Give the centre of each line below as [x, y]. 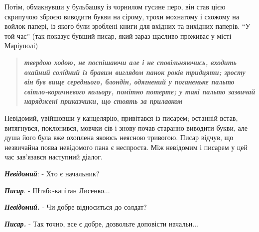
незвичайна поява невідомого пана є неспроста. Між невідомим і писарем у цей [126, 147]
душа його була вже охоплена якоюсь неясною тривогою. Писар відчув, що [119, 137]
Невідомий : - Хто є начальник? [52, 173]
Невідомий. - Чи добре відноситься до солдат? [76, 207]
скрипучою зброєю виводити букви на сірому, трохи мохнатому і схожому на [122, 16]
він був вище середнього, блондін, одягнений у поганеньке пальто [129, 82]
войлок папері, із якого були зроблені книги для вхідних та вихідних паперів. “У [128, 26]
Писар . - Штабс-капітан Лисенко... [57, 190]
